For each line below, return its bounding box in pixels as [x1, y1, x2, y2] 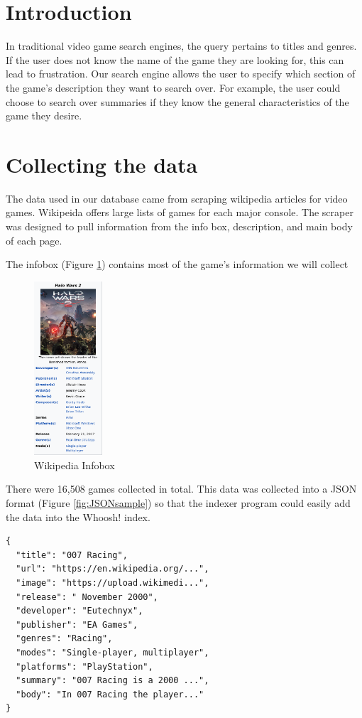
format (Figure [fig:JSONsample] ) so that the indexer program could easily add [6, 495, 351, 510]
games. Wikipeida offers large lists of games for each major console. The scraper [6, 205, 353, 220]
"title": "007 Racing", [16, 550, 128, 560]
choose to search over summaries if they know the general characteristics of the [6, 94, 349, 109]
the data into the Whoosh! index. [6, 509, 150, 524]
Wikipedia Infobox [34, 457, 115, 472]
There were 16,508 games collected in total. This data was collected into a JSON [6, 481, 357, 496]
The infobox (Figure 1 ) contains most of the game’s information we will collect [6, 257, 349, 272]
